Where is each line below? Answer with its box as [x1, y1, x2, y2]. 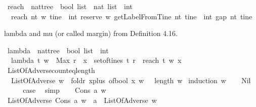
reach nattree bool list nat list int [7, 1, 133, 11]
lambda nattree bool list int [7, 45, 109, 55]
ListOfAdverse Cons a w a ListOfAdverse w [7, 94, 157, 105]
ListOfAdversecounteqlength [7, 64, 95, 75]
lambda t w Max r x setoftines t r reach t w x [11, 55, 182, 65]
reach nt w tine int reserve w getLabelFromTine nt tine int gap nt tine [11, 11, 252, 21]
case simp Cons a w [23, 85, 106, 95]
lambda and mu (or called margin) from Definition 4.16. [4, 28, 178, 39]
